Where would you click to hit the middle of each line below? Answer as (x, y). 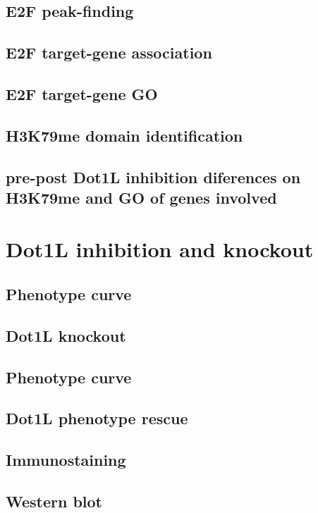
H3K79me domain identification (124, 135)
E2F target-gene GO (82, 93)
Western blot (54, 501)
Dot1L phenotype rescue (97, 418)
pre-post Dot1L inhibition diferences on (153, 177)
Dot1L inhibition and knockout (160, 249)
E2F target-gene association (109, 52)
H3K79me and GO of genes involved (141, 197)
